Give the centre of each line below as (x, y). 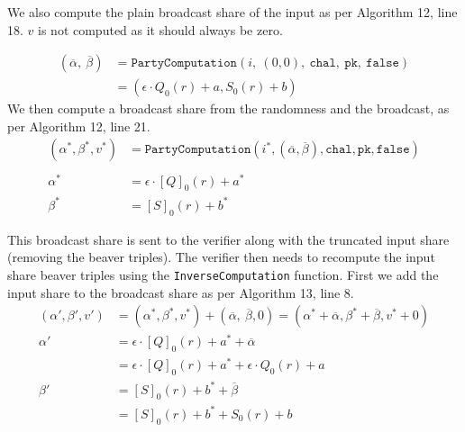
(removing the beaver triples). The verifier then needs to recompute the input (221, 257)
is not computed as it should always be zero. (160, 29)
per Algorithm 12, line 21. (79, 126)
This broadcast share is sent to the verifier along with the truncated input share (228, 239)
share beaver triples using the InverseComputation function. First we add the (223, 274)
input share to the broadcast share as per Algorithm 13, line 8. (181, 292)
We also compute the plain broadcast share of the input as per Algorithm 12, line (232, 12)
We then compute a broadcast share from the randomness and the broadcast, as (228, 108)
